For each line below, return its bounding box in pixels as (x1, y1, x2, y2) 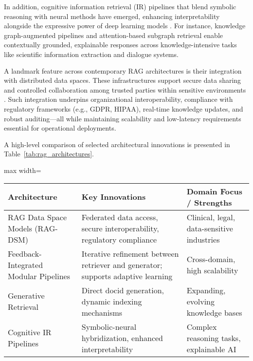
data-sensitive (186, 222, 233, 234)
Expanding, (186, 284, 226, 296)
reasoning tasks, (186, 332, 241, 343)
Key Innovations (81, 191, 146, 202)
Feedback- (8, 247, 42, 259)
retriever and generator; (81, 259, 163, 270)
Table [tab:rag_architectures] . (4, 149, 94, 159)
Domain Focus (186, 185, 243, 197)
